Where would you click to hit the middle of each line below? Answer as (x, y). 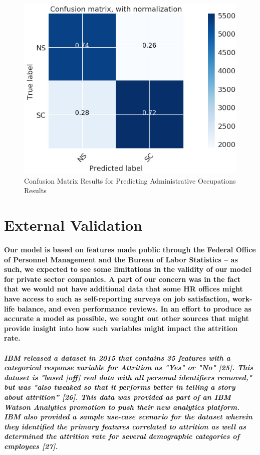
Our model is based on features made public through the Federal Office (130, 250)
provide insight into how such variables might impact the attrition (121, 328)
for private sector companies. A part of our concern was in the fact (122, 279)
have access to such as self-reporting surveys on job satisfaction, (117, 299)
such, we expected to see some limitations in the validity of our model (128, 269)
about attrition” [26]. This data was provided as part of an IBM (117, 397)
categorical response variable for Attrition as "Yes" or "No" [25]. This (129, 367)
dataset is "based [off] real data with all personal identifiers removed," (128, 377)
